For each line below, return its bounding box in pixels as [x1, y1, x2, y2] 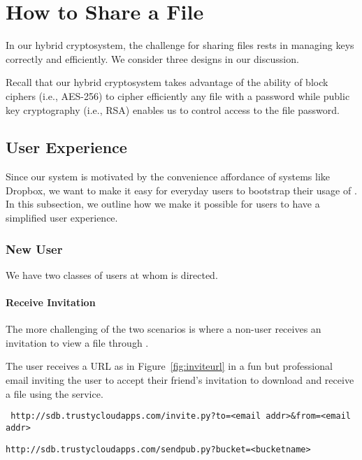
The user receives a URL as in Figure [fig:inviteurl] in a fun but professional [6, 359, 333, 373]
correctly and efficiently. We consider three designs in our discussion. [6, 51, 299, 66]
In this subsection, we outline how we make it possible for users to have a [6, 196, 320, 211]
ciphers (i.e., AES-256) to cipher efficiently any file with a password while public [6, 88, 350, 103]
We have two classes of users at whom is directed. [6, 267, 218, 282]
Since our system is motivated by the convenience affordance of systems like [6, 169, 331, 184]
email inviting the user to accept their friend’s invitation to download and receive [6, 373, 354, 387]
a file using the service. [6, 386, 103, 401]
